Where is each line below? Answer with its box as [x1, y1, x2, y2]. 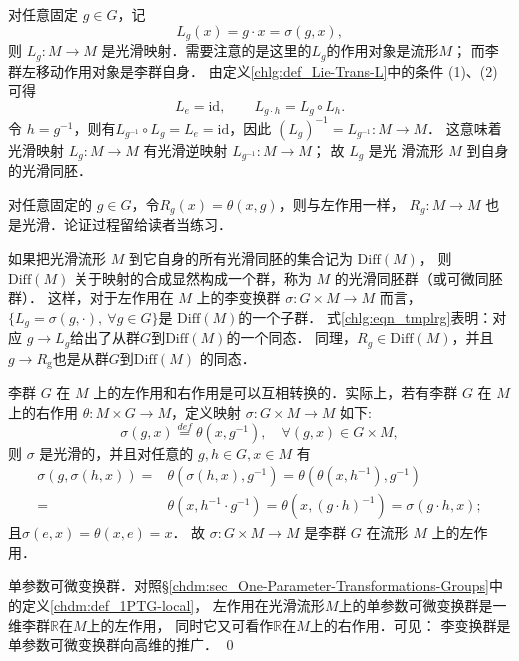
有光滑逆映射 [143, 139, 228, 160]
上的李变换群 [196, 287, 281, 308]
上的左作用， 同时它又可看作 [86, 614, 274, 635]
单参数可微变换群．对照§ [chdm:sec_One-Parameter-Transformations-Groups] [8, 575, 489, 596]
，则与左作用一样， [278, 193, 405, 214]
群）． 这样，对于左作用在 [8, 287, 174, 308]
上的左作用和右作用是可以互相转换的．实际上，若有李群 [93, 382, 458, 403]
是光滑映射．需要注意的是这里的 [101, 40, 312, 61]
